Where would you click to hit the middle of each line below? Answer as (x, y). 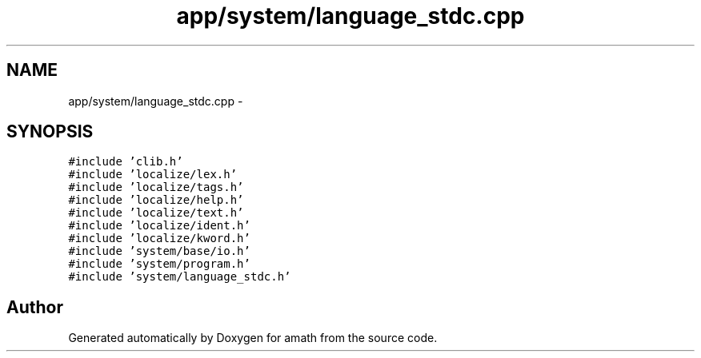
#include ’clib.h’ (126, 162)
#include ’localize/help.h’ (156, 200)
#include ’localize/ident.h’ (159, 226)
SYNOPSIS (50, 132)
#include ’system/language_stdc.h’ (180, 277)
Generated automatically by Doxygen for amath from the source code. (253, 338)
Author (35, 307)
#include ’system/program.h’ (159, 264)
